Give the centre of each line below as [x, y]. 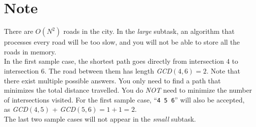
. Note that [223, 70]
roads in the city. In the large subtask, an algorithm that [149, 31]
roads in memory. [30, 51]
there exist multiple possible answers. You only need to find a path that [112, 80]
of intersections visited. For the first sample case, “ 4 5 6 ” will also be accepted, [124, 99]
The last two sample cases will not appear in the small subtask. [100, 118]
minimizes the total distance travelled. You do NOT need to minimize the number [128, 90]
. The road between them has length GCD [108, 70]
